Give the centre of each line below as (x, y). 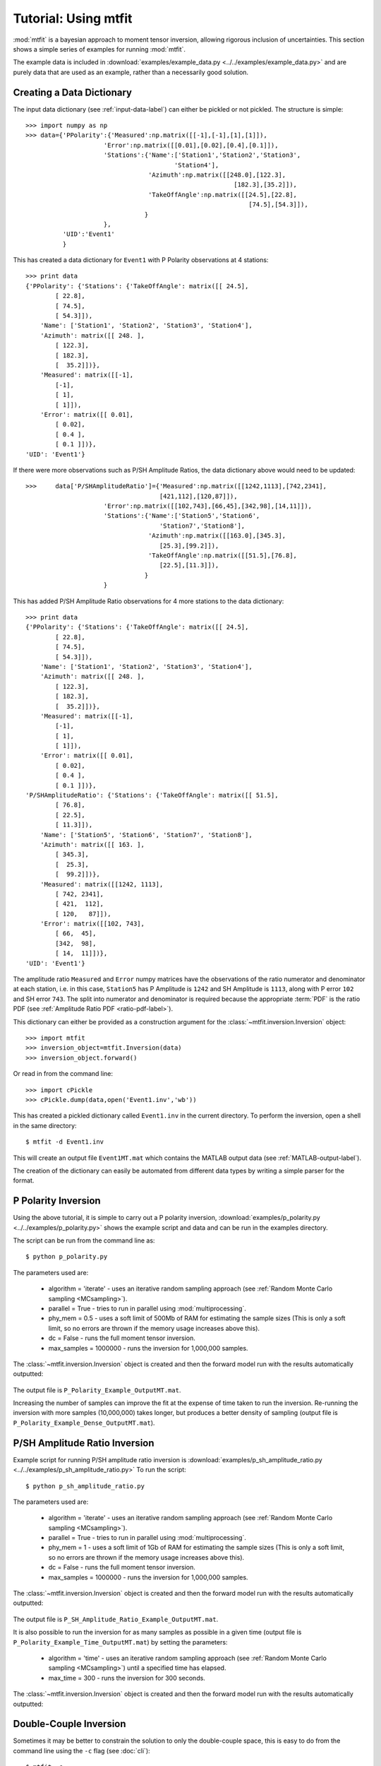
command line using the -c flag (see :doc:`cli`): (82, 1750)
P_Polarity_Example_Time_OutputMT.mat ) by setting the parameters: (120, 1642)
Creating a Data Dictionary (72, 92)
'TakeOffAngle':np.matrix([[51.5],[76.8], (223, 556)
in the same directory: (45, 1125)
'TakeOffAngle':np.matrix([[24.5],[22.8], (223, 195)
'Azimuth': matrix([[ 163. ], (92, 845)
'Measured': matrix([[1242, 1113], (102, 884)
